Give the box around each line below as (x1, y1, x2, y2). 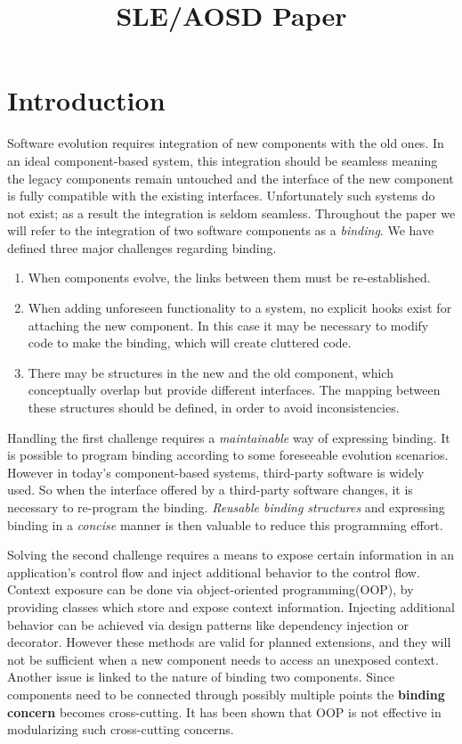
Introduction (7, 82, 166, 119)
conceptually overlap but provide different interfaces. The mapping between (28, 380, 441, 399)
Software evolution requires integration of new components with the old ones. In (7, 134, 444, 152)
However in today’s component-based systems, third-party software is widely (7, 462, 425, 481)
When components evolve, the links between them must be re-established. (28, 268, 431, 287)
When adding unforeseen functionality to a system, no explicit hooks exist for (28, 298, 452, 317)
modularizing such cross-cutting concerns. (7, 720, 234, 739)
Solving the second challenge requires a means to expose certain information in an (7, 545, 455, 564)
